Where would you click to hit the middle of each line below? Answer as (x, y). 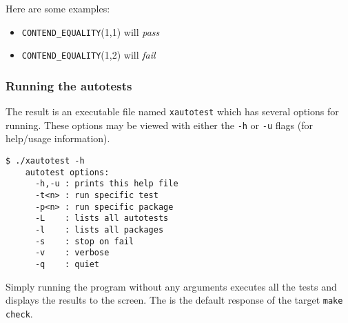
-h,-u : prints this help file (106, 184)
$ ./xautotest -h (45, 161)
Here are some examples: (58, 8)
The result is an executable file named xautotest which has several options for (172, 111)
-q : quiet (67, 264)
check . (19, 313)
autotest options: (67, 172)
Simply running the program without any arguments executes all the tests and (171, 286)
